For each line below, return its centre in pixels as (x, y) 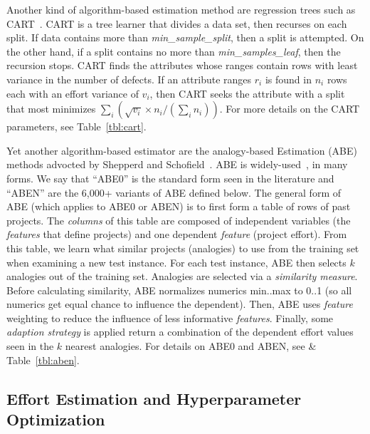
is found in (288, 79)
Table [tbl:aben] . (43, 360)
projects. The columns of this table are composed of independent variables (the (179, 220)
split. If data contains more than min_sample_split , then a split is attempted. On (185, 37)
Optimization (56, 419)
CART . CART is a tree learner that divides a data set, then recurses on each (177, 23)
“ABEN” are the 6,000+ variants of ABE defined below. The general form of (174, 192)
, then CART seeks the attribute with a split (247, 93)
